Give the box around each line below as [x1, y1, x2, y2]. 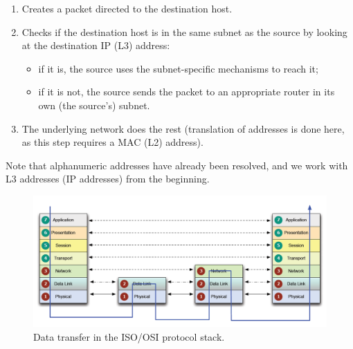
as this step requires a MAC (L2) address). [21, 135, 203, 149]
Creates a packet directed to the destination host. [21, 1, 233, 15]
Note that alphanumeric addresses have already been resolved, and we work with [6, 158, 348, 172]
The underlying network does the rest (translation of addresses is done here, [21, 121, 345, 135]
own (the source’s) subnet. [38, 97, 150, 112]
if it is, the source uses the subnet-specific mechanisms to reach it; [38, 61, 318, 75]
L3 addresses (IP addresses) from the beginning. [6, 171, 210, 186]
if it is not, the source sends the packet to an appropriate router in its [38, 84, 335, 99]
